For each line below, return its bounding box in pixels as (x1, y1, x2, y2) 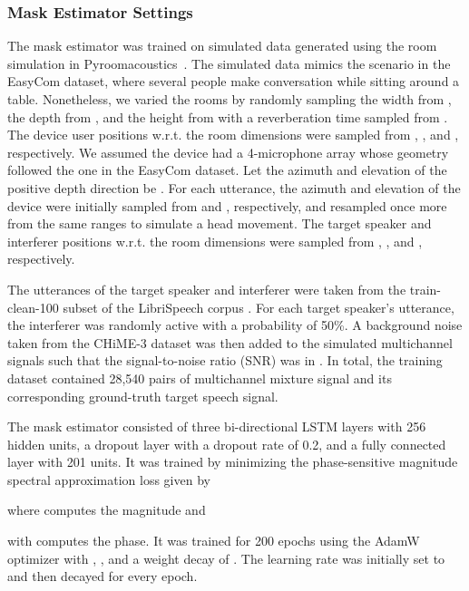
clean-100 (7, 297, 59, 316)
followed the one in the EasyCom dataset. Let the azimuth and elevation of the (7, 160, 447, 179)
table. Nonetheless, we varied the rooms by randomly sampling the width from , (7, 90, 452, 108)
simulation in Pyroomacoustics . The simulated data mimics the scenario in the (7, 53, 451, 73)
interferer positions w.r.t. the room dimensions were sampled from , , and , (7, 231, 423, 250)
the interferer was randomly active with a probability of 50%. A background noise (7, 315, 463, 334)
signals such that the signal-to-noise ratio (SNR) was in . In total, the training (7, 351, 443, 370)
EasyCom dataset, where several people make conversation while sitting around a (7, 72, 460, 91)
